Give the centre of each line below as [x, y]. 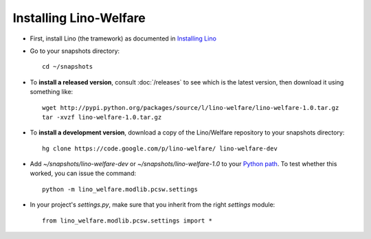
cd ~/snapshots [68, 67]
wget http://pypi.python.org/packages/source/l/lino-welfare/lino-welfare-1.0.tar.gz [191, 107]
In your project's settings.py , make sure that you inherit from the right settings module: [153, 205]
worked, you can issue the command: [83, 173]
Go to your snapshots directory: [75, 51]
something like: [52, 92]
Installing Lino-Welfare [79, 18]
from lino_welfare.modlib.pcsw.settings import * [127, 220]
